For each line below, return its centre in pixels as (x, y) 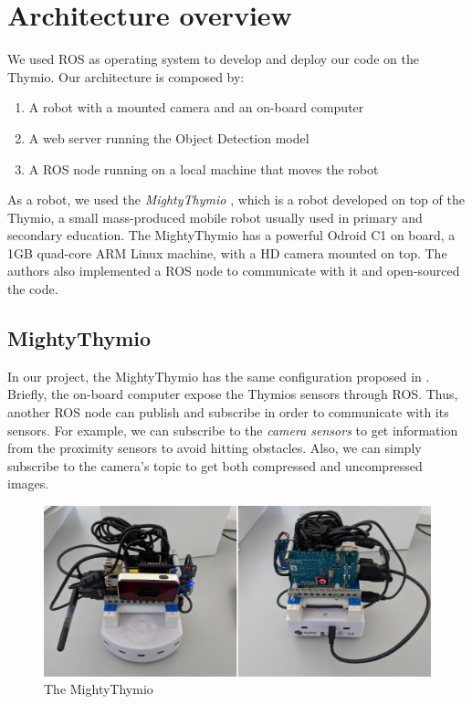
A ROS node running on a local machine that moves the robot (204, 168)
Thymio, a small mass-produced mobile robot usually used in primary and (215, 217)
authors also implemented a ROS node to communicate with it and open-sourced (234, 271)
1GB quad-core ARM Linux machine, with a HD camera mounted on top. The (227, 252)
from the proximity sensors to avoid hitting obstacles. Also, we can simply (215, 448)
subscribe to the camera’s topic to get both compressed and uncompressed (215, 465)
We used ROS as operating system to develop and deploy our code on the (213, 59)
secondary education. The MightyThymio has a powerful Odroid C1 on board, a (231, 235)
